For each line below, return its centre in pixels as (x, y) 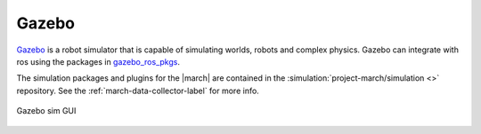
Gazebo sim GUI (46, 111)
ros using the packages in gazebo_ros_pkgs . (98, 61)
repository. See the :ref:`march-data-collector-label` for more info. (138, 91)
